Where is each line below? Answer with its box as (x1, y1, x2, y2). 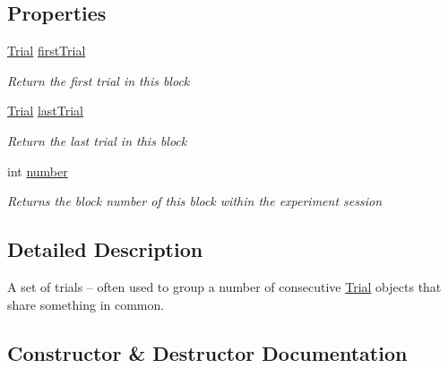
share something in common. (7, 295, 165, 313)
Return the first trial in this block (7, 71, 190, 90)
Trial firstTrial (7, 41, 86, 60)
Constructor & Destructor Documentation (7, 338, 408, 366)
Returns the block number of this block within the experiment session (7, 192, 383, 210)
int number (7, 161, 68, 180)
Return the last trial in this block (7, 131, 187, 150)
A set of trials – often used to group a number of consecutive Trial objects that (7, 277, 442, 295)
